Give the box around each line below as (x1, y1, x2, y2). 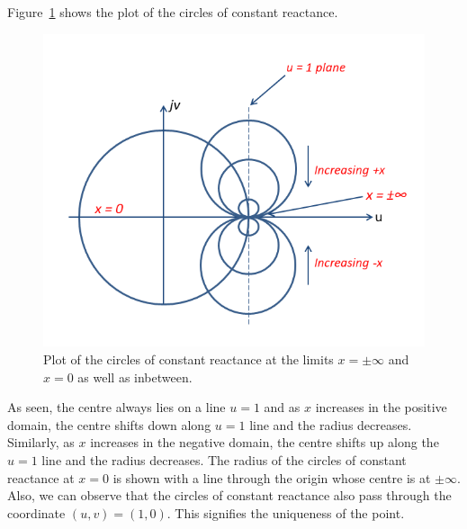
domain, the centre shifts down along (7, 415, 211, 434)
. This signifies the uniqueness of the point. (166, 503, 405, 522)
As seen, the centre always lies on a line (7, 398, 226, 417)
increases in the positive (315, 398, 447, 417)
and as (264, 398, 301, 417)
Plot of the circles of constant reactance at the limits (43, 349, 334, 368)
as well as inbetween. (77, 367, 193, 386)
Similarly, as (7, 433, 75, 452)
